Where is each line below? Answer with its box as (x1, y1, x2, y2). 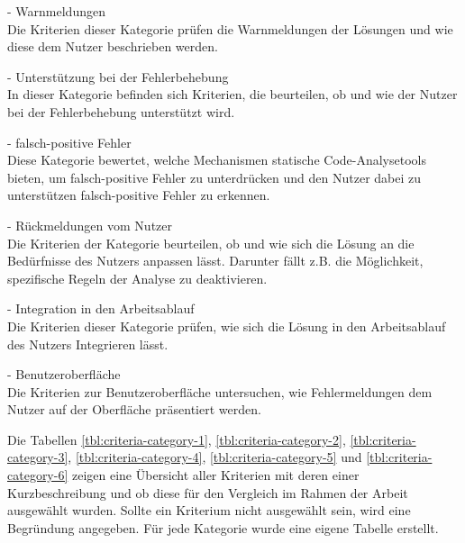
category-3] (7, 448, 68, 466)
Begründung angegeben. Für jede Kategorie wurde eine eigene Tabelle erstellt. (7, 518, 439, 537)
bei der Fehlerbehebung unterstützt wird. (7, 102, 235, 121)
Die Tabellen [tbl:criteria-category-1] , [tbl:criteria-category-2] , (7, 430, 346, 448)
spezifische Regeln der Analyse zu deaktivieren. (7, 268, 268, 287)
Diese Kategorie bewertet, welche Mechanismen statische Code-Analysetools (7, 150, 426, 169)
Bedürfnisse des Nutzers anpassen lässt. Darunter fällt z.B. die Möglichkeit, (7, 251, 424, 270)
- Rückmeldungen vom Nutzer (7, 215, 172, 234)
